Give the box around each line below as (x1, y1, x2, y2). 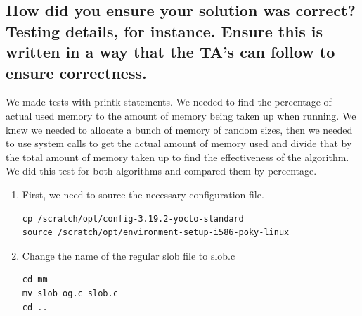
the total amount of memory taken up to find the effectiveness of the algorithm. (6, 149, 349, 164)
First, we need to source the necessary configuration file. (22, 187, 264, 201)
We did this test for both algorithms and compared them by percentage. (6, 163, 317, 178)
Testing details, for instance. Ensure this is (6, 20, 323, 42)
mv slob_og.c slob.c (22, 288, 118, 298)
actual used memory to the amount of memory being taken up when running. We (6, 108, 356, 122)
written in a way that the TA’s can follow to (6, 41, 335, 63)
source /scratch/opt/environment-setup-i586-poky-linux (22, 227, 290, 238)
